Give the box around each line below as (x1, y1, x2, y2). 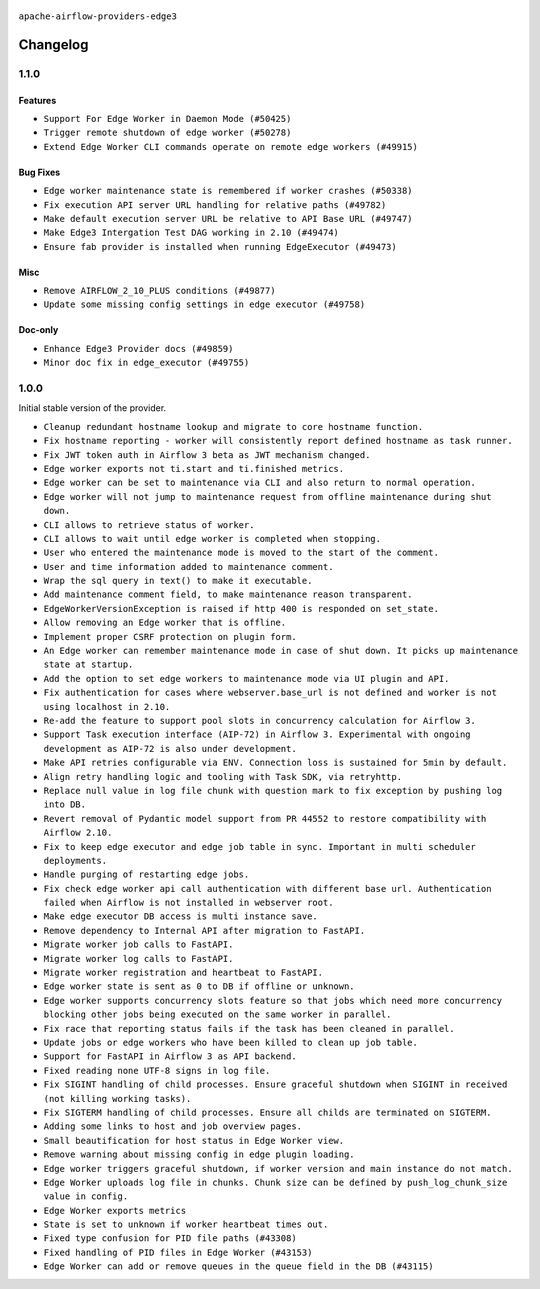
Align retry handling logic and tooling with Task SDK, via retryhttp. (43, 771, 403, 782)
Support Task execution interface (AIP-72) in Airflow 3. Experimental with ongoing (43, 729, 471, 740)
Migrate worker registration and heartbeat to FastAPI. (43, 967, 324, 979)
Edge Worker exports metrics (43, 1205, 187, 1216)
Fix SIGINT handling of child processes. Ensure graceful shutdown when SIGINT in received (43, 1079, 508, 1090)
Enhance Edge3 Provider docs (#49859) (43, 343, 234, 354)
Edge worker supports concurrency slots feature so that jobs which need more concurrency (43, 995, 503, 1006)
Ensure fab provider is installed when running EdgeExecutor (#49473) (43, 241, 397, 252)
